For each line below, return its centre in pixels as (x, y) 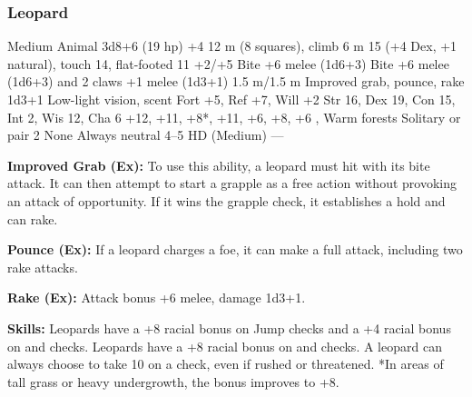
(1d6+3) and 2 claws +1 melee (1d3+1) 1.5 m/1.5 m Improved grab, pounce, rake (236, 81)
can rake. (33, 218)
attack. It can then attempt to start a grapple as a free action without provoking (232, 183)
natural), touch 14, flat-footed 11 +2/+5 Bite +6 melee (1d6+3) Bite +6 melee (228, 63)
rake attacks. (43, 267)
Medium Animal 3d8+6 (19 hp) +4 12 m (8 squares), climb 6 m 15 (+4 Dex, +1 (232, 46)
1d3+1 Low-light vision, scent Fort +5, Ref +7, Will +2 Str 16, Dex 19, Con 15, (231, 99)
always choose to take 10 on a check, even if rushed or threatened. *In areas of (226, 364)
